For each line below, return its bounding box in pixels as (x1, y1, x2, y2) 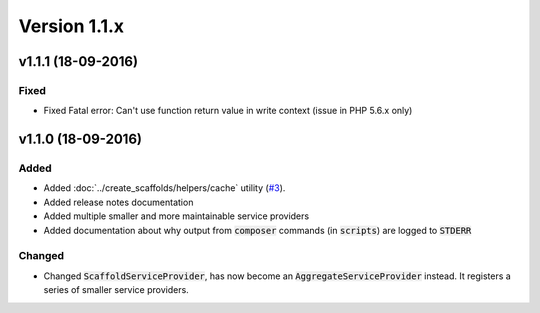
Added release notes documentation (43, 196, 194, 208)
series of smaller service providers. (43, 284, 189, 296)
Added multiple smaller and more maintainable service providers (43, 210, 310, 222)
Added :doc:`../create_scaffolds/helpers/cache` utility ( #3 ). (43, 182, 286, 194)
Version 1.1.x (18, 15, 125, 37)
